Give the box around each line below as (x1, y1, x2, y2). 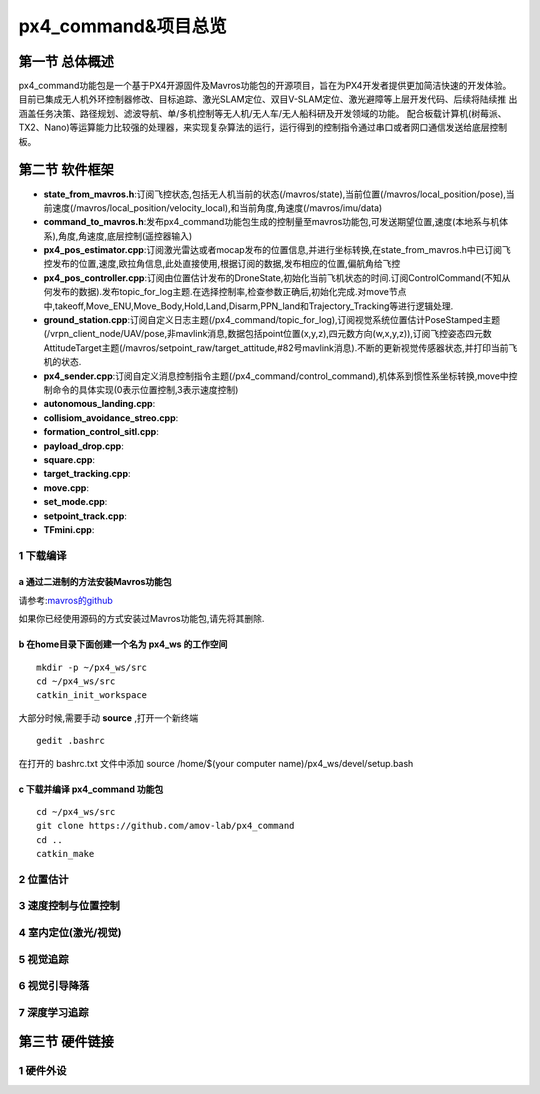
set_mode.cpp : (43, 496, 108, 508)
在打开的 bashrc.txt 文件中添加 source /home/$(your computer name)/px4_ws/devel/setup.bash (18, 757, 414, 769)
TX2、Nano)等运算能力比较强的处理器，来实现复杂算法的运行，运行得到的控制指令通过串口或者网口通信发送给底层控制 (18, 121, 508, 134)
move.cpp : (43, 481, 90, 494)
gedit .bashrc (36, 735, 105, 747)
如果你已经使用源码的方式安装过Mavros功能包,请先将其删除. (18, 613, 265, 625)
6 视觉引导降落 (18, 979, 90, 993)
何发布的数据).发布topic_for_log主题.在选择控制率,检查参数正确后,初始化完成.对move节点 (43, 286, 407, 298)
